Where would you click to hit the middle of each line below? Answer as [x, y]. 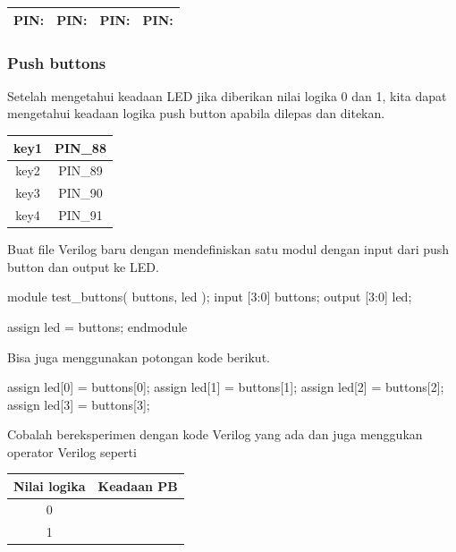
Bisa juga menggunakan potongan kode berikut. [139, 357]
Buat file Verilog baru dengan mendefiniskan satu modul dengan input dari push [228, 249]
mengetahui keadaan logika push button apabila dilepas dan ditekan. [196, 113]
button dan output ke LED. [83, 266]
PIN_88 [80, 147]
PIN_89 [80, 170]
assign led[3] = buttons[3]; [79, 404]
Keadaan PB [138, 485]
